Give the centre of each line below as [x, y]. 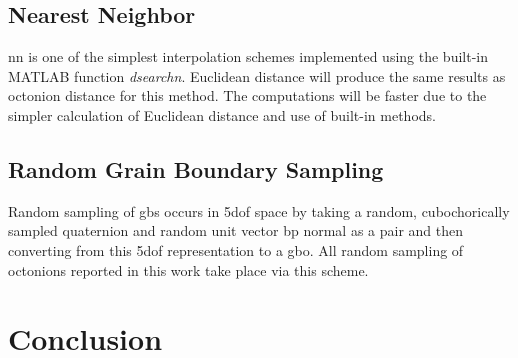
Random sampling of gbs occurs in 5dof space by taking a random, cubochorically [259, 210]
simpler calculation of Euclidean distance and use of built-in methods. [222, 114]
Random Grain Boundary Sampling [196, 168]
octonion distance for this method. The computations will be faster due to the [247, 95]
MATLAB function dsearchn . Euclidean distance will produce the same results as [257, 75]
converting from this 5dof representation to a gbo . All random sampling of [236, 249]
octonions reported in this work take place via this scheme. [188, 269]
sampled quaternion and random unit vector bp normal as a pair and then [236, 230]
